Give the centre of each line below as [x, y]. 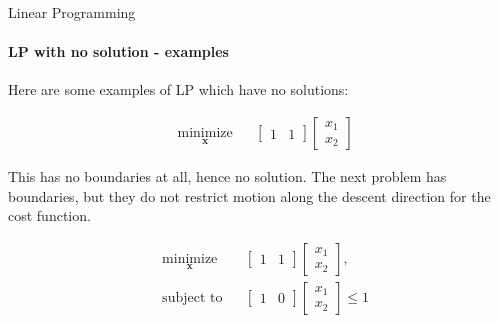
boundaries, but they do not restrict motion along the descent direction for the [249, 195]
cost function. [49, 215]
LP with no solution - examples [118, 51]
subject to [192, 297]
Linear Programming [72, 12]
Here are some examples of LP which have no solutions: [178, 89]
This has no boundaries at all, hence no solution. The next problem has [227, 176]
